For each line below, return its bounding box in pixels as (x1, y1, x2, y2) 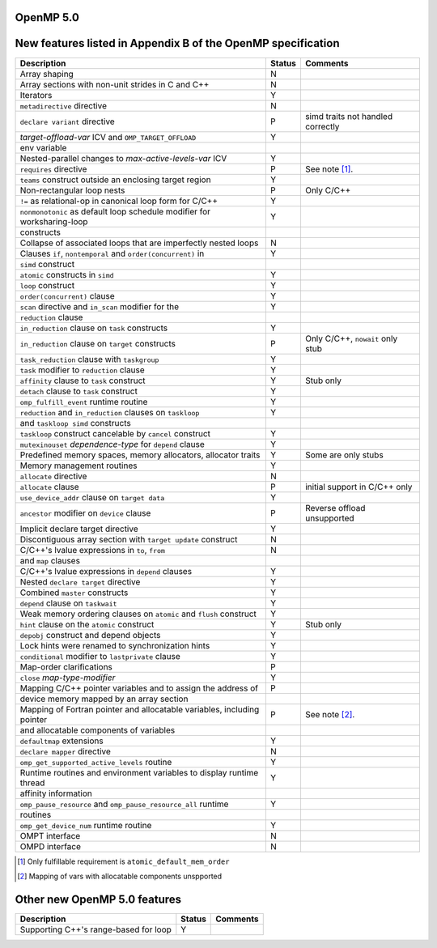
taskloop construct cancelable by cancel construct (19, 427, 210, 439)
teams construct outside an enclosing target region (19, 174, 211, 185)
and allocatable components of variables (19, 725, 176, 736)
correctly (304, 121, 340, 132)
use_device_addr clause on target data (19, 491, 165, 503)
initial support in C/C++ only (304, 481, 413, 492)
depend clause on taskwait (19, 597, 117, 609)
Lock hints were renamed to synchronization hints (19, 640, 210, 651)
